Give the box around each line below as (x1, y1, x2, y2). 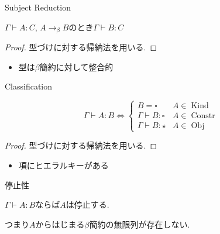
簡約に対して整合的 (39, 60, 114, 73)
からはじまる (35, 218, 85, 230)
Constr (191, 112, 215, 121)
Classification (5, 80, 53, 92)
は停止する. (66, 198, 109, 211)
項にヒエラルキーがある (18, 159, 109, 171)
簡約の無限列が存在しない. (89, 218, 190, 230)
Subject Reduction (5, 1, 71, 13)
